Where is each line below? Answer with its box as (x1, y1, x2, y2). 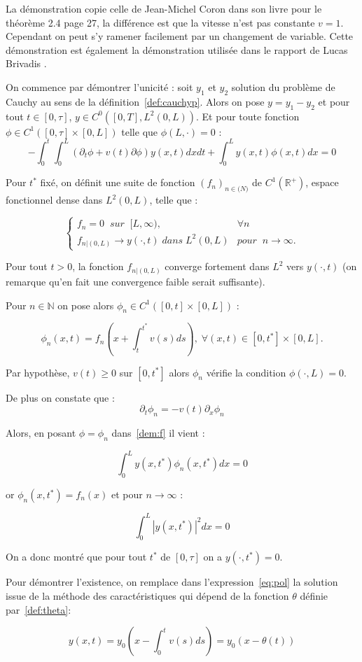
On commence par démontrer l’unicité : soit (6, 79, 193, 94)
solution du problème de (231, 79, 335, 94)
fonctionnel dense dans (6, 192, 103, 207)
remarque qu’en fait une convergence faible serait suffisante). (6, 274, 265, 288)
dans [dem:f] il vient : (111, 425, 205, 439)
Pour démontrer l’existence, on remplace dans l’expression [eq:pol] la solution (6, 575, 338, 589)
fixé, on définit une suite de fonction (40, 175, 195, 190)
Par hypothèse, (6, 365, 70, 379)
